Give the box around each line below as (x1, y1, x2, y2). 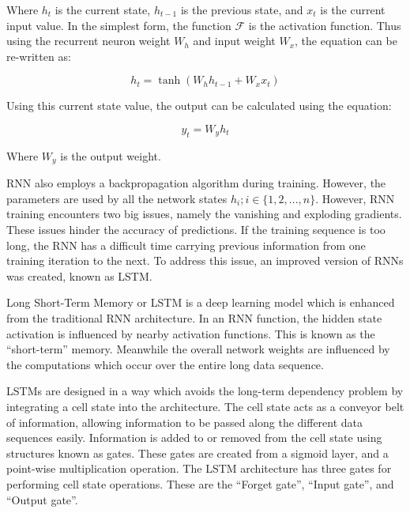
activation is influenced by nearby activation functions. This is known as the (6, 325, 375, 341)
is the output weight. (60, 147, 161, 164)
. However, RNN (315, 190, 395, 206)
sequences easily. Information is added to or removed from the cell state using (6, 429, 382, 446)
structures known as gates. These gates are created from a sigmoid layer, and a (6, 444, 389, 461)
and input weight (193, 32, 276, 49)
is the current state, (55, 2, 151, 17)
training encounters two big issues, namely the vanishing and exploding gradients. (6, 206, 402, 222)
